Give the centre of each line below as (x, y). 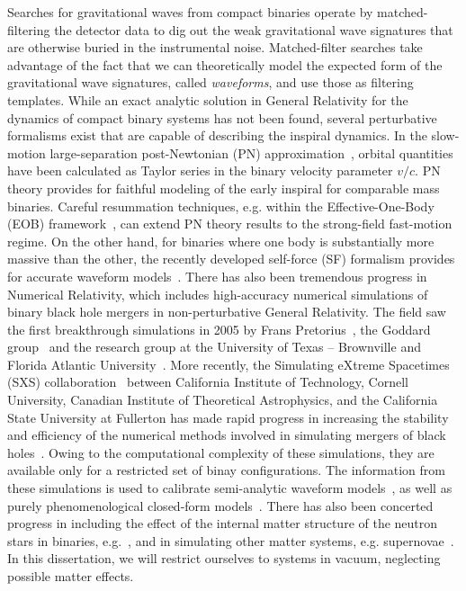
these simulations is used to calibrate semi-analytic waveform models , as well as (230, 488)
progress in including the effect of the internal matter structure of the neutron (223, 523)
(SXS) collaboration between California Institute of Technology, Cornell (208, 382)
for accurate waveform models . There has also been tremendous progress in (217, 276)
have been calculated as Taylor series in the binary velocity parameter (200, 170)
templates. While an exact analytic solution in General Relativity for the (208, 99)
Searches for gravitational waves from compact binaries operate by (190, 12)
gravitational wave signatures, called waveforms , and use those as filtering (211, 82)
